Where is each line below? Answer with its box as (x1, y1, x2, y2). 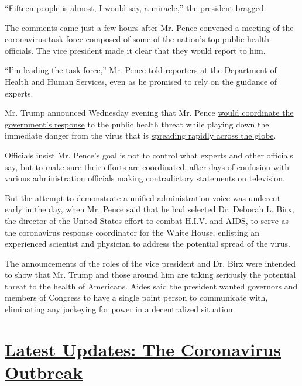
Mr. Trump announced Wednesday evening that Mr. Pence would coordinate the (5, 106, 294, 119)
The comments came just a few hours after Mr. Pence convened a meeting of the (5, 21, 294, 33)
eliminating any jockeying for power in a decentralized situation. (5, 303, 235, 315)
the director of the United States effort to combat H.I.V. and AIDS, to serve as (5, 214, 289, 226)
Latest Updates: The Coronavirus (5, 337, 281, 361)
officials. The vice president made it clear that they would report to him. (5, 44, 266, 56)
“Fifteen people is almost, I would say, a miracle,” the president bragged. (5, 2, 266, 13)
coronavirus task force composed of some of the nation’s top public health (5, 33, 270, 45)
